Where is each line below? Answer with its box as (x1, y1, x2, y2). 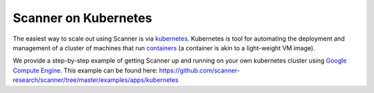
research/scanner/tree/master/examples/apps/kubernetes (12, 76, 179, 84)
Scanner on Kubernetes (12, 10, 152, 25)
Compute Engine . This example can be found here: (12, 66, 158, 74)
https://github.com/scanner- (159, 66, 240, 74)
